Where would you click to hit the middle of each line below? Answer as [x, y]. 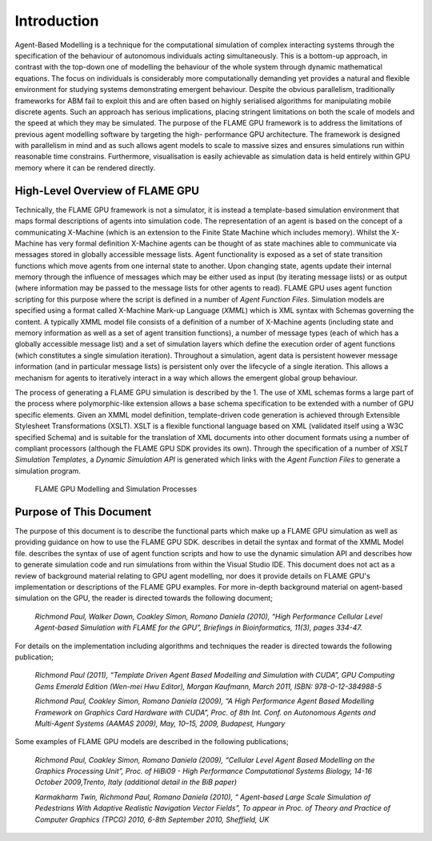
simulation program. [48, 471]
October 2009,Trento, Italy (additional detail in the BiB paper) [136, 782]
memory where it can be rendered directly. [85, 167]
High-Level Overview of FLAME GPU [107, 191]
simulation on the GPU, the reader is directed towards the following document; [144, 598]
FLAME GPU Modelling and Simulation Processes [116, 489]
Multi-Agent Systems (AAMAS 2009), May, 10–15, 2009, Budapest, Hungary [160, 723]
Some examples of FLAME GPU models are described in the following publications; [152, 742]
